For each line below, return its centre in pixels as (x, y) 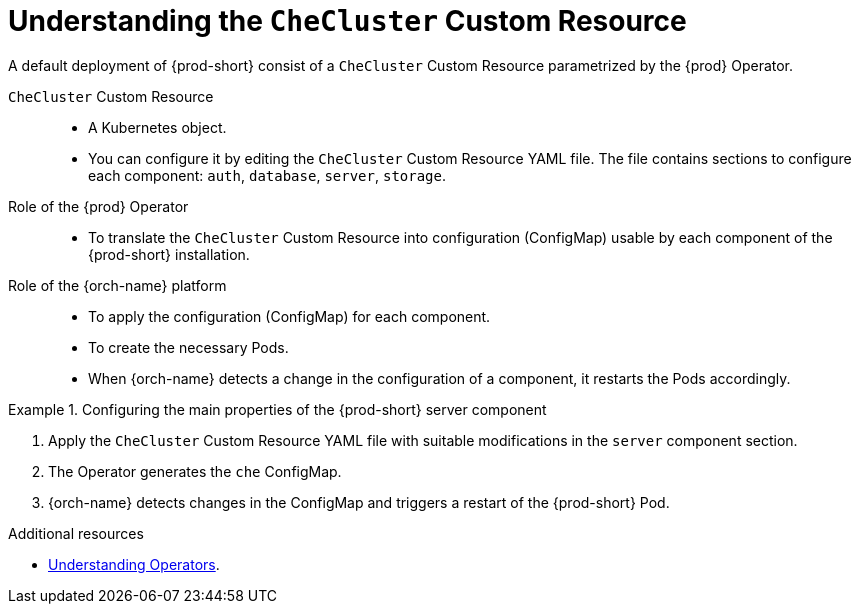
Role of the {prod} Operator (98, 206)
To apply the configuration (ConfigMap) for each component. (289, 316)
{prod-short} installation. (169, 254)
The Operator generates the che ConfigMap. (195, 471)
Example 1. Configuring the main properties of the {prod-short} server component (277, 409)
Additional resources (76, 533)
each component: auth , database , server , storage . (267, 175)
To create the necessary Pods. (188, 347)
